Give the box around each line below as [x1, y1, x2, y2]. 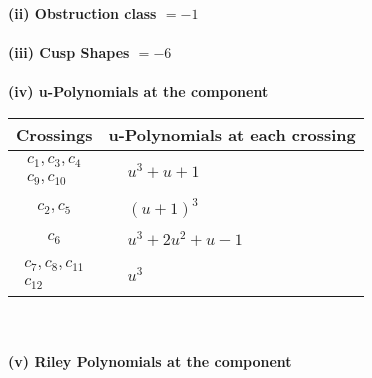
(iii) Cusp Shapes [8, 42, 130, 63]
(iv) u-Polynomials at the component [8, 81, 269, 102]
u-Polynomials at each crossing [108, 122, 356, 146]
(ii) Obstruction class [8, 3, 157, 23]
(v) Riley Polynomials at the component [8, 351, 292, 372]
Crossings [16, 122, 93, 146]
